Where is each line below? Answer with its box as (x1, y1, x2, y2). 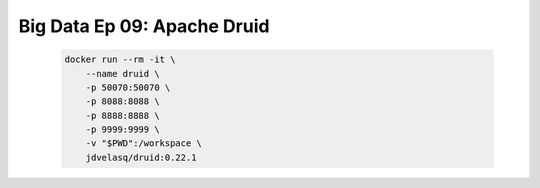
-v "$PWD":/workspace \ (85, 138, 202, 149)
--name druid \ (85, 68, 160, 79)
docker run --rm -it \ (64, 54, 176, 65)
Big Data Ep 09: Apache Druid (18, 15, 270, 37)
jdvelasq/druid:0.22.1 (85, 151, 197, 163)
